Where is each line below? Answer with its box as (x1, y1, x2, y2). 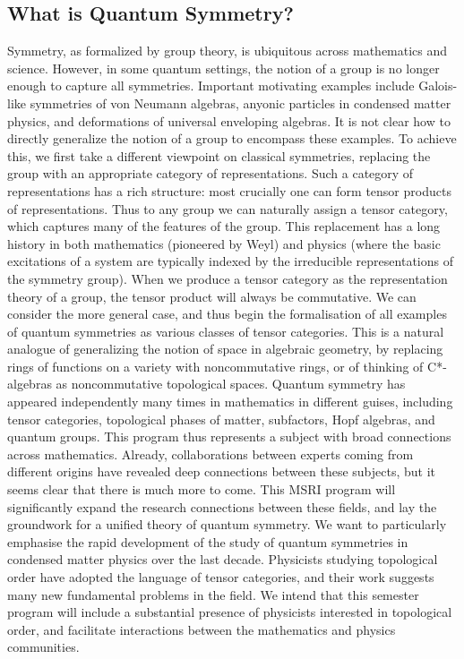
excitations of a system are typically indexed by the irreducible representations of (7, 252, 453, 270)
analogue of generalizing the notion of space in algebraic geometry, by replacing (7, 339, 443, 358)
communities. (7, 638, 80, 656)
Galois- (418, 76, 458, 95)
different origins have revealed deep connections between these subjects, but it (7, 462, 436, 481)
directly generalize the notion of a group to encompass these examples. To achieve (7, 129, 457, 148)
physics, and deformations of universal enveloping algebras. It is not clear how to (7, 111, 451, 130)
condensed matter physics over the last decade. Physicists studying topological (7, 550, 438, 569)
